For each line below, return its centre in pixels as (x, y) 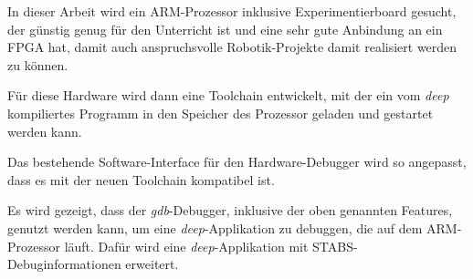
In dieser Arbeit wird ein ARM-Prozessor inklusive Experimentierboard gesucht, (232, 11)
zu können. (38, 64)
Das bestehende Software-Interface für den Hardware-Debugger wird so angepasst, (237, 162)
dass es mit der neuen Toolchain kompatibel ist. (141, 179)
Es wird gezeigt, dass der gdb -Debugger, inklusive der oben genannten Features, (230, 210)
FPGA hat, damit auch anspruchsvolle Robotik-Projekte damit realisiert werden (232, 47)
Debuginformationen (64, 264)
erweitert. (152, 264)
